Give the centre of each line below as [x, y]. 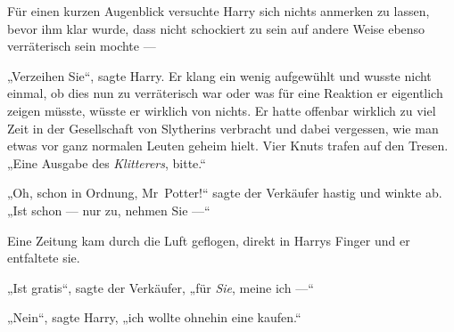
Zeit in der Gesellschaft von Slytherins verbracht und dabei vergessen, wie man [223, 128]
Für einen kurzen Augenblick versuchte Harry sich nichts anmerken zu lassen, [219, 11]
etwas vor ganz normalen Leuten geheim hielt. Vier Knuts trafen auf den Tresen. [228, 146]
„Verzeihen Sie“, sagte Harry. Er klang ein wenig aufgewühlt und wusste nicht [219, 75]
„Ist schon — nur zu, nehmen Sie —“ [109, 210]
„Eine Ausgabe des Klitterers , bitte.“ [107, 162]
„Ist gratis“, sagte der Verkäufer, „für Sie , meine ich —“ [161, 287]
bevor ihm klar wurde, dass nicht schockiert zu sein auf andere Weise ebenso [216, 28]
